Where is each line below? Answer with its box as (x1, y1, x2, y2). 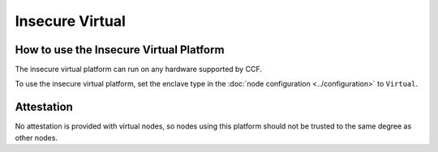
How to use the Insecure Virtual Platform (15, 43, 225, 57)
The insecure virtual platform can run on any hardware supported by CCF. (15, 65, 263, 74)
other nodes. (15, 133, 58, 142)
